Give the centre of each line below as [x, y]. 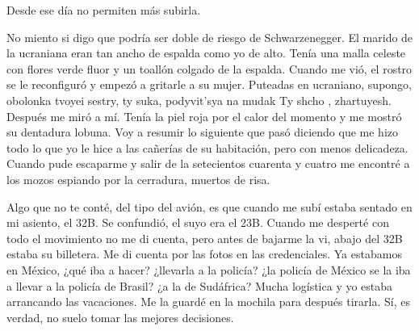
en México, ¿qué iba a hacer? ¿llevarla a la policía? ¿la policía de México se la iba [209, 269]
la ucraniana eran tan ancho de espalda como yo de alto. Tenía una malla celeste [206, 53]
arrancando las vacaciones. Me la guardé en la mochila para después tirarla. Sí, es [208, 302]
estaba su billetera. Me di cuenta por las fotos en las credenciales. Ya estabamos [204, 254]
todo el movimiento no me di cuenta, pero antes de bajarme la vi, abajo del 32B [205, 238]
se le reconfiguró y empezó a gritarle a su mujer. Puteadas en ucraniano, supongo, [209, 84]
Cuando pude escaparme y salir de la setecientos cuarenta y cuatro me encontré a [208, 163]
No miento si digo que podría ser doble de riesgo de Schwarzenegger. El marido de [210, 37]
